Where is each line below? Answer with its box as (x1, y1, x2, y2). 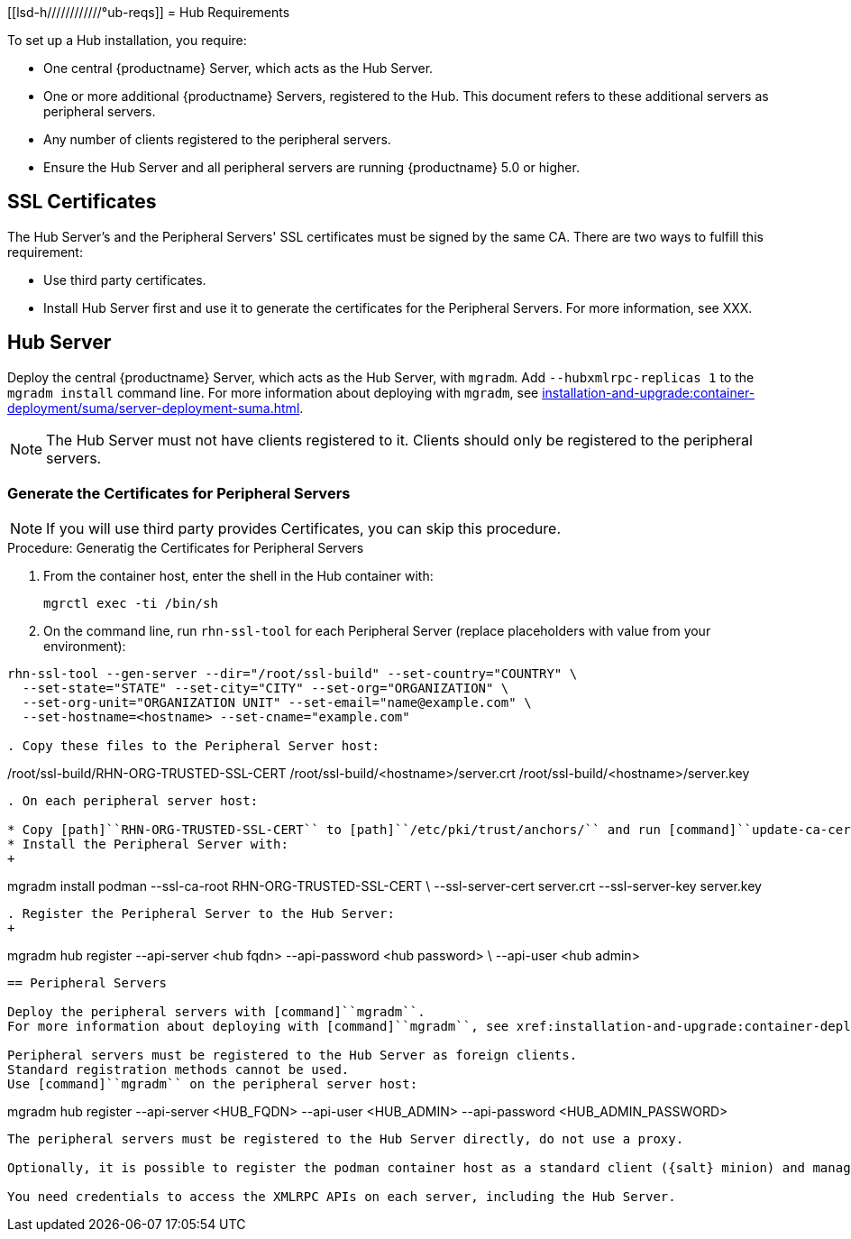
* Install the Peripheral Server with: (7, 837, 288, 852)
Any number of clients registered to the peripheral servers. (43, 132, 391, 147)
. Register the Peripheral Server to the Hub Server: (7, 906, 395, 922)
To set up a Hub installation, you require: (7, 32, 247, 48)
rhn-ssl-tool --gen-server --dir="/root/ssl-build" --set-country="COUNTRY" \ (7, 666, 578, 682)
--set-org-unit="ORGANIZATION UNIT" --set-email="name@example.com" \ (22, 695, 532, 711)
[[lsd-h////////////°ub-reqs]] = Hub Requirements (7, 5, 290, 20)
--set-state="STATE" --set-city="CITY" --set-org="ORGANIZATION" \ (22, 681, 509, 696)
